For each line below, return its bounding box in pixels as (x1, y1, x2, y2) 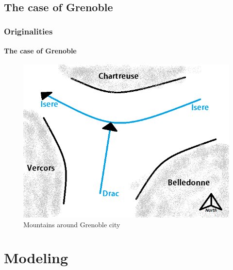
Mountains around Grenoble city (23, 219, 120, 229)
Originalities (4, 25, 53, 37)
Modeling (4, 248, 68, 268)
